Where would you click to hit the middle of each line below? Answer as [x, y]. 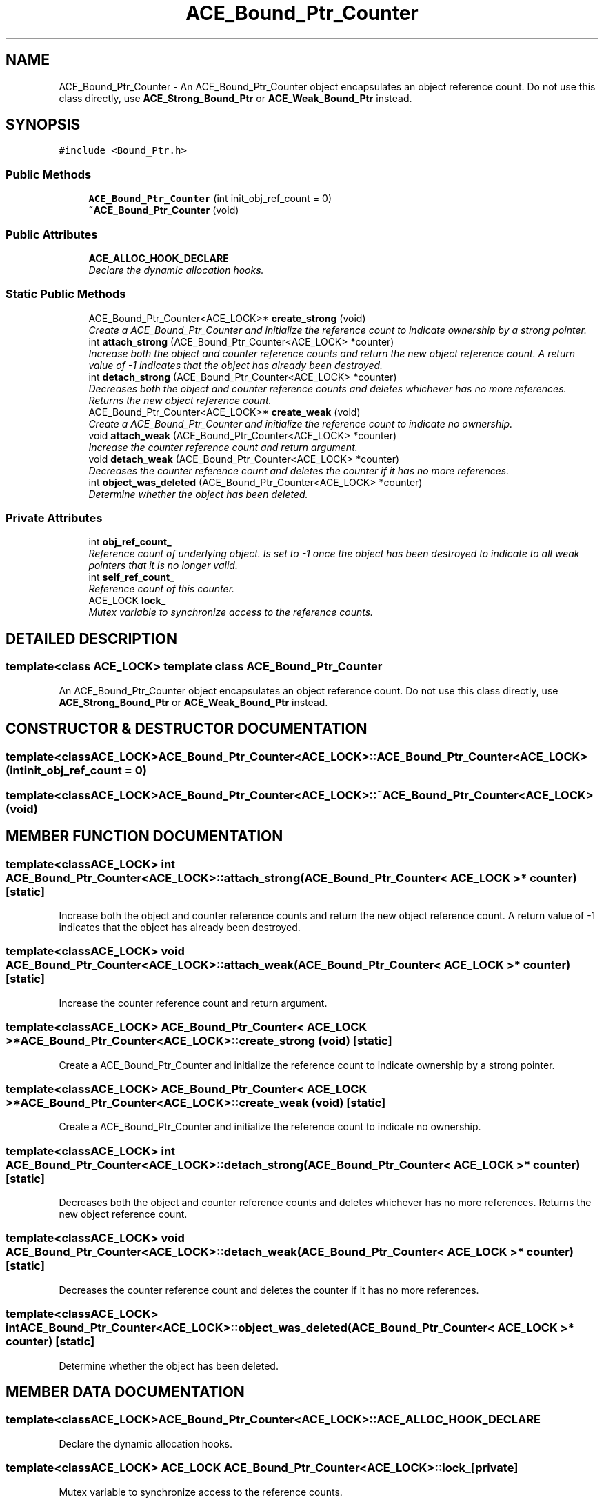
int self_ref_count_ [131, 577]
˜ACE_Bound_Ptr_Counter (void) [164, 210]
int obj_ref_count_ [130, 542]
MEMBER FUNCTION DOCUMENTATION [144, 837]
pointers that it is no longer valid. [163, 565]
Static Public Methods [66, 294]
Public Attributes [52, 234]
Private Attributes [54, 518]
